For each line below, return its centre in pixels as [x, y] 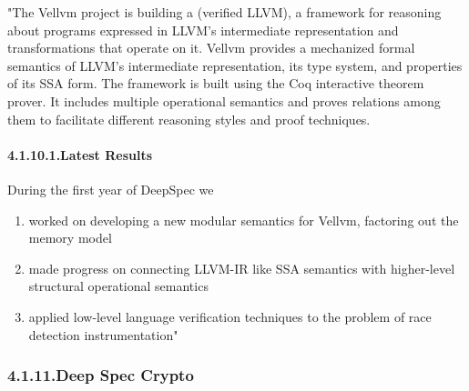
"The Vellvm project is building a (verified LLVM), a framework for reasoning [224, 12]
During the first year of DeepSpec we [111, 189]
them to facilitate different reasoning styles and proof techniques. [189, 119]
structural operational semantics [118, 286]
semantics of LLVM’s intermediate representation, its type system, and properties [235, 65]
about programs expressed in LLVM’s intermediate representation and [203, 30]
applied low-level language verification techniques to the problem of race [230, 316]
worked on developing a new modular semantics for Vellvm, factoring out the [244, 220]
